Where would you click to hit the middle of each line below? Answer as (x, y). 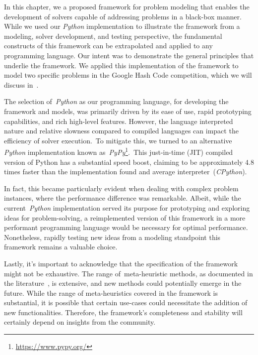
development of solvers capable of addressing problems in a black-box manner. (123, 16)
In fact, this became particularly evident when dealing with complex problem (121, 188)
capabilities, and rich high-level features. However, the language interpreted (119, 121)
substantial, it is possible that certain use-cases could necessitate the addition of (126, 302)
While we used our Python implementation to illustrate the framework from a (122, 26)
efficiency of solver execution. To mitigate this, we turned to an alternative (118, 140)
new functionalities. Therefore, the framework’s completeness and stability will (123, 312)
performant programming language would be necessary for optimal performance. (126, 227)
